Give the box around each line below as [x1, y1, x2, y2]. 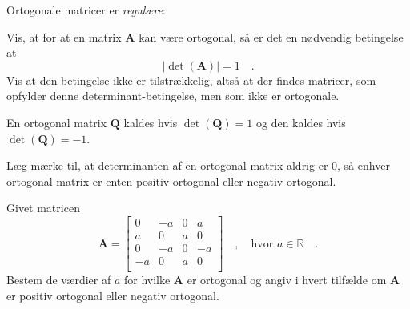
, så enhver [337, 157, 390, 174]
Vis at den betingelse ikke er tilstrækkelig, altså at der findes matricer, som [6, 71, 376, 88]
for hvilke [123, 271, 171, 288]
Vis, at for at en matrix [6, 28, 122, 45]
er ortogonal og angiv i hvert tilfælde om [187, 271, 387, 288]
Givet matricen [6, 199, 80, 216]
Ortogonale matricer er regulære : [6, 2, 166, 18]
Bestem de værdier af [6, 271, 111, 288]
